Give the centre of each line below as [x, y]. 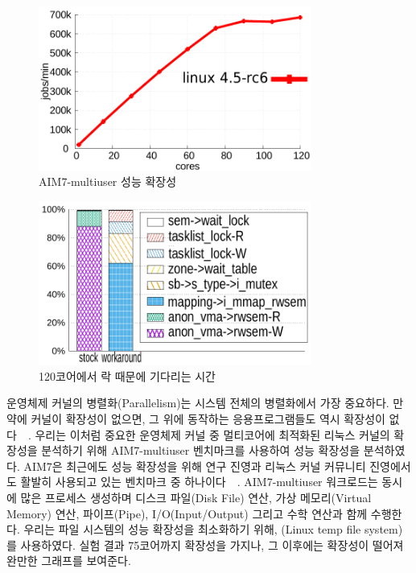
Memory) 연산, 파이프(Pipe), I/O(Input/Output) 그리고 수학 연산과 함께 [187, 513]
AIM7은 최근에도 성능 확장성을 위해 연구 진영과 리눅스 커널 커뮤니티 [195, 466]
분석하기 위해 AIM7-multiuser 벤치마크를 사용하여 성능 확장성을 [201, 450]
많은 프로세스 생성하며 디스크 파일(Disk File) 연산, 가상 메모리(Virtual [196, 497]
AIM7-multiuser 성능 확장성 [108, 181]
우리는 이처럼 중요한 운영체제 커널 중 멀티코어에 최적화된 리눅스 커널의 [212, 434]
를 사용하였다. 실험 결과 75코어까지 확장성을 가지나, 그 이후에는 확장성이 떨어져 [205, 544]
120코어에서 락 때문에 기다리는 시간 [127, 375]
